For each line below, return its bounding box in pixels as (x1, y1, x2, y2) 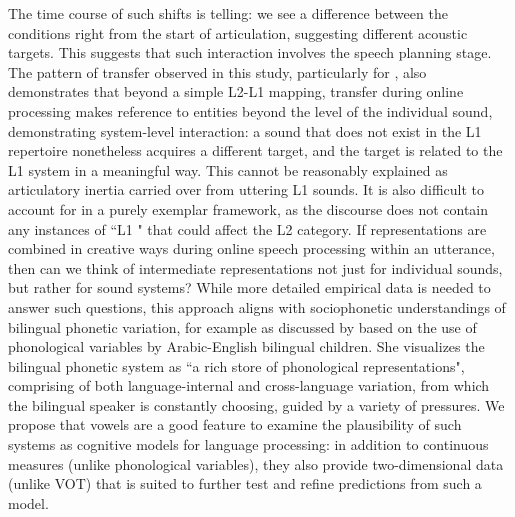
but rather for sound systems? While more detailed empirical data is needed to (8, 277, 491, 298)
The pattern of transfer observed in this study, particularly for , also (8, 61, 427, 82)
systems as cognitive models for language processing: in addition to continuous (8, 434, 489, 455)
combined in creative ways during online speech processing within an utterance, (8, 238, 495, 259)
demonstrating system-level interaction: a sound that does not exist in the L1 (8, 120, 482, 141)
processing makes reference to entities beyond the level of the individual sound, (8, 100, 493, 121)
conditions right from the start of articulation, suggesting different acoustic (8, 22, 468, 43)
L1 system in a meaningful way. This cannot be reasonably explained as (8, 159, 448, 180)
